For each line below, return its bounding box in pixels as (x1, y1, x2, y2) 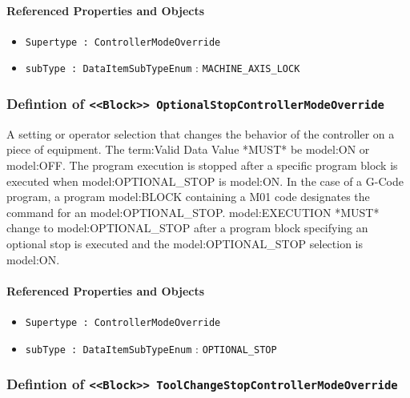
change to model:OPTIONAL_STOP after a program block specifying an (6, 219, 368, 236)
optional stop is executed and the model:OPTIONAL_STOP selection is (6, 235, 364, 252)
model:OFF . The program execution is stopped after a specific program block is (6, 157, 398, 174)
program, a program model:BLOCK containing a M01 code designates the (6, 188, 370, 205)
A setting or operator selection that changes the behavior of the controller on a (6, 125, 395, 142)
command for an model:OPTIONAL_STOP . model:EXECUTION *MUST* (6, 203, 380, 220)
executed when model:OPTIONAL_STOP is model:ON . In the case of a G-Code (6, 172, 404, 189)
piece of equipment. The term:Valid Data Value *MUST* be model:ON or (6, 141, 370, 158)
